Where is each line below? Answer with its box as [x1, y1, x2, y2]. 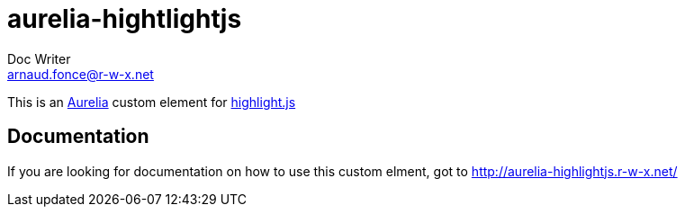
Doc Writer [7, 50, 71, 67]
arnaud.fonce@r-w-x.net [7, 66, 154, 82]
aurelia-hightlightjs [7, 4, 242, 34]
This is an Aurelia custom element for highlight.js [7, 94, 296, 110]
